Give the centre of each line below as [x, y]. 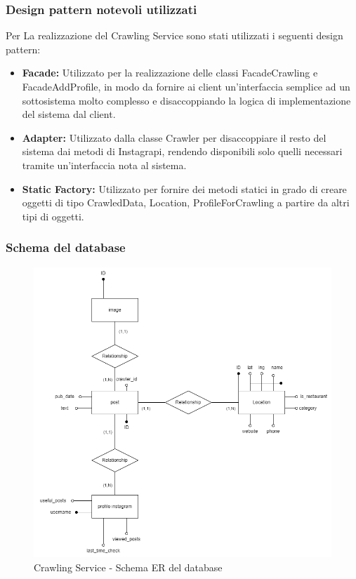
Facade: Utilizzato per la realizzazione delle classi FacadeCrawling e [170, 73]
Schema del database [66, 247]
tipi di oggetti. [53, 216]
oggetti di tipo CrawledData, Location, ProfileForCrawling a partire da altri [186, 202]
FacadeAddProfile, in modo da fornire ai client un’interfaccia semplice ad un [186, 86]
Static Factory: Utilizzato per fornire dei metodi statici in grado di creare [184, 188]
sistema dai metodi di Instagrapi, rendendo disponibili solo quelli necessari [182, 151]
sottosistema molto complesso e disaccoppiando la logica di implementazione [186, 100]
